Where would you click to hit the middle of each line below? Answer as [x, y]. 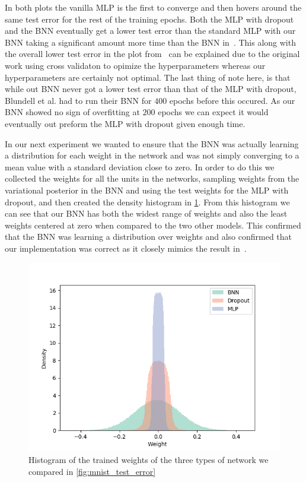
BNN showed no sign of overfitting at [72, 112]
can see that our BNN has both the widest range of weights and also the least [146, 213]
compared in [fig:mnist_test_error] [92, 471]
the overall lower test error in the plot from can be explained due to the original [152, 54]
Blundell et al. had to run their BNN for [78, 100]
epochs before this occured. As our [232, 100]
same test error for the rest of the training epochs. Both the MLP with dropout [149, 19]
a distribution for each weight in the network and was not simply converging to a [152, 155]
